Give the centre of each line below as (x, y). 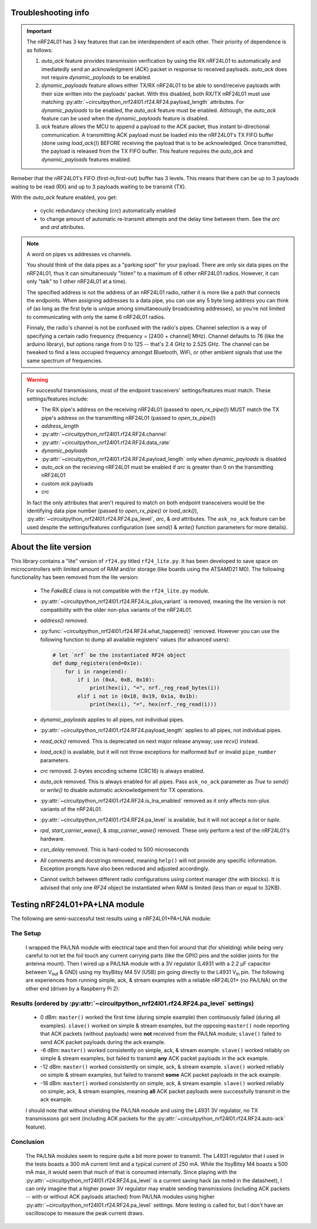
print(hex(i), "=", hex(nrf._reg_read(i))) (153, 704)
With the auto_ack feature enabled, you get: (64, 197)
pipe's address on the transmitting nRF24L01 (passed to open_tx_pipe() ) (129, 417)
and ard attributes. (63, 227)
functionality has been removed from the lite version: (75, 577)
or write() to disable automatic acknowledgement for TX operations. (122, 790)
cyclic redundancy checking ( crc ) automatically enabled (108, 211)
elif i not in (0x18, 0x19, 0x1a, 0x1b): (138, 696)
